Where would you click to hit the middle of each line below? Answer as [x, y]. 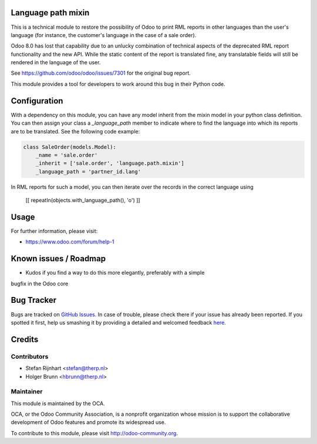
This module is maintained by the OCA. [58, 403]
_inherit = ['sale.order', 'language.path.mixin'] [110, 163]
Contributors [30, 356]
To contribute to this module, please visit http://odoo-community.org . [95, 433]
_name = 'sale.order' [67, 155]
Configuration [37, 101]
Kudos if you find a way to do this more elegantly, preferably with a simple [115, 273]
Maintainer [27, 392]
